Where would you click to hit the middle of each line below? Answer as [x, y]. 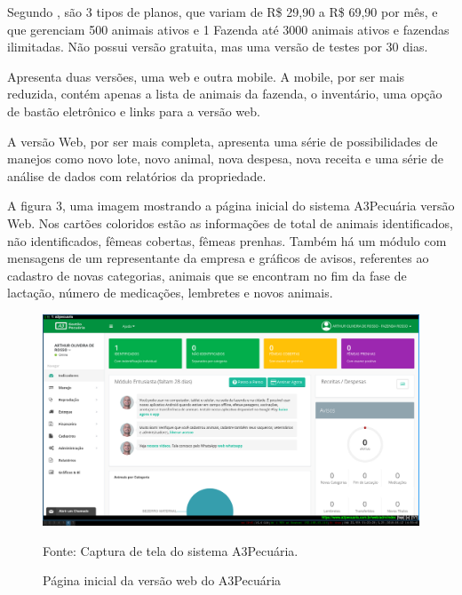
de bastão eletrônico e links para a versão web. [134, 111]
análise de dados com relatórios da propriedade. [137, 175]
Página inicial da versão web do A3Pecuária [162, 580]
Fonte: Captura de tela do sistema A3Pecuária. [171, 550]
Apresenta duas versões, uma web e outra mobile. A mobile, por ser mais [206, 76]
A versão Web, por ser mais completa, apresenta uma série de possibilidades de [223, 141]
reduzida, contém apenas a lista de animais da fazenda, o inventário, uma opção [225, 94]
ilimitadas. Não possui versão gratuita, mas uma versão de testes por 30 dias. [218, 47]
